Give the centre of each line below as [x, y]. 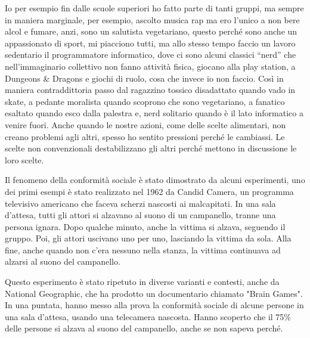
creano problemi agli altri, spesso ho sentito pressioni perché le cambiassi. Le [145, 136]
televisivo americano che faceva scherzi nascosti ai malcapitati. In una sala [140, 203]
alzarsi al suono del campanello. [63, 261]
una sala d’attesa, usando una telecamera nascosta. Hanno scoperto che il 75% [148, 316]
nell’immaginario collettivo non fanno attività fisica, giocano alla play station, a [150, 66]
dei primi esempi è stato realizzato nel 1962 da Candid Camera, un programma [149, 191]
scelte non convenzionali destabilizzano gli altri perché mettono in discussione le [151, 148]
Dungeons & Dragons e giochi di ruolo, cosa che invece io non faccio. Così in [144, 78]
